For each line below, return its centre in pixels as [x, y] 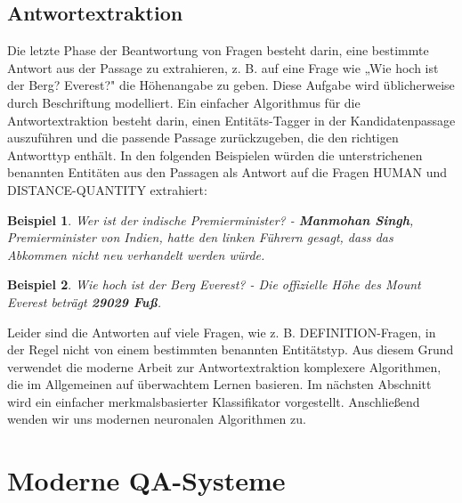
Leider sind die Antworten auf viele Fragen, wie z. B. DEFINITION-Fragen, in [222, 332]
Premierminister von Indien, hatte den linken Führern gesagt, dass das [200, 237]
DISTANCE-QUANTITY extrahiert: [107, 189]
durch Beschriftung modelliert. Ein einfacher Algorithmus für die [184, 102]
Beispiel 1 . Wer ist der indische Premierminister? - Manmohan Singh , [211, 219]
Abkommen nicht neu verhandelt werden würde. [136, 254]
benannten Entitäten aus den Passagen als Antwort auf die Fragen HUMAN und [227, 172]
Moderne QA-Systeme [146, 480]
